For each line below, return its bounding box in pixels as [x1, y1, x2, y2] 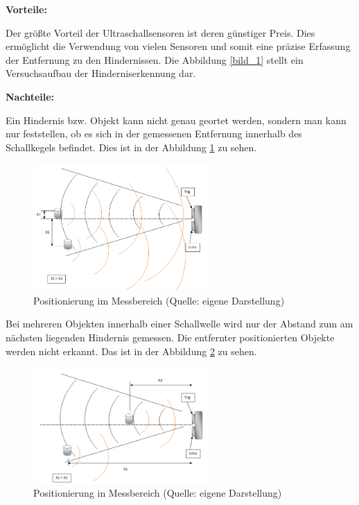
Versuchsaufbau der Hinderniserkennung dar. [6, 66, 196, 80]
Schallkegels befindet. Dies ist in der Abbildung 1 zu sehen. [6, 139, 257, 154]
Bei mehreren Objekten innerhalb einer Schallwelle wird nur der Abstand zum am [6, 316, 353, 331]
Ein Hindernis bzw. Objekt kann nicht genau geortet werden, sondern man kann [6, 112, 347, 127]
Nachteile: [6, 89, 55, 103]
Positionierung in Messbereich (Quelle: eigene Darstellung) [33, 486, 282, 500]
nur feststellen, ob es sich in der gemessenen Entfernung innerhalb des [6, 126, 302, 141]
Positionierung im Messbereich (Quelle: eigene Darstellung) [33, 293, 285, 307]
